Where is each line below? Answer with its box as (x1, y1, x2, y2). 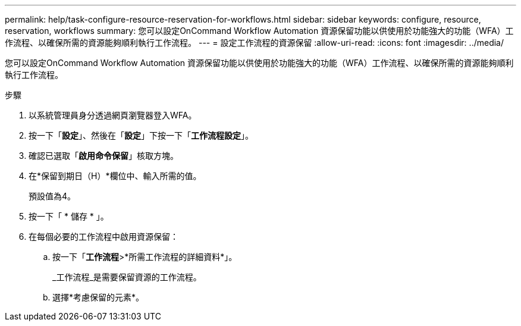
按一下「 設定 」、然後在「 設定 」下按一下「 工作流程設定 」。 (29, 130, 253, 140)
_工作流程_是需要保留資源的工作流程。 (52, 272, 202, 282)
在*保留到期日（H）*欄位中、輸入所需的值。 (29, 171, 202, 181)
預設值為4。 (29, 191, 76, 201)
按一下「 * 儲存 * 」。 (29, 211, 109, 221)
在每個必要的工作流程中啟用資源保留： (29, 231, 178, 242)
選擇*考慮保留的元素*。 (52, 292, 145, 302)
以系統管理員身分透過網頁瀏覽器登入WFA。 (29, 110, 197, 120)
